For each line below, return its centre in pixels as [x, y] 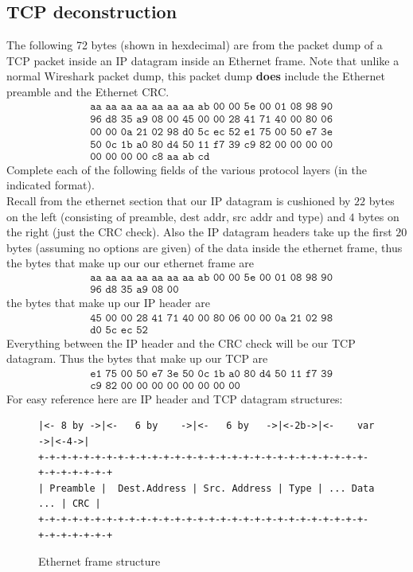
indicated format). [51, 185]
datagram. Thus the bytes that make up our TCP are [137, 358]
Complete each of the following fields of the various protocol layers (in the [187, 169]
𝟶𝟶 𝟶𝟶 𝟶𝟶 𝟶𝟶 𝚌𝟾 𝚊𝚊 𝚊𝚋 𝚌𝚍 [150, 156]
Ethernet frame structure [99, 561]
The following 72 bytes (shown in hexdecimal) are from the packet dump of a [195, 45]
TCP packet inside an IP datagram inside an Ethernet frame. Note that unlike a [203, 60]
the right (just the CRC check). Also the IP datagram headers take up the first [199, 232]
